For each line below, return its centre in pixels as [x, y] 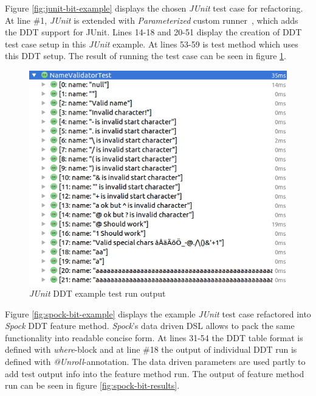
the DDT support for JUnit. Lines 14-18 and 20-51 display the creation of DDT [153, 32]
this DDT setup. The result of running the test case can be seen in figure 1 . [146, 56]
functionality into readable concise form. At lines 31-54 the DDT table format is [154, 337]
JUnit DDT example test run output [98, 293]
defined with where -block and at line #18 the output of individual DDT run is [151, 349]
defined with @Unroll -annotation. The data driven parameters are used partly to [155, 361]
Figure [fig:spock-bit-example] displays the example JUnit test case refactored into [158, 313]
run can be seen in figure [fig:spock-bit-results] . [92, 385]
